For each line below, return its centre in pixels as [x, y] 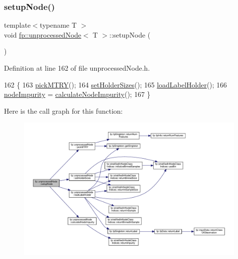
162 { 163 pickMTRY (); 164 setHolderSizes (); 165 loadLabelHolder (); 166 [116, 84]
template [17, 25]
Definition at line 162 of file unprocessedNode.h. [77, 68]
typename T [58, 25]
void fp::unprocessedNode [43, 34]
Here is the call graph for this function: [63, 110]
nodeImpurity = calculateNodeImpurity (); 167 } [77, 94]
